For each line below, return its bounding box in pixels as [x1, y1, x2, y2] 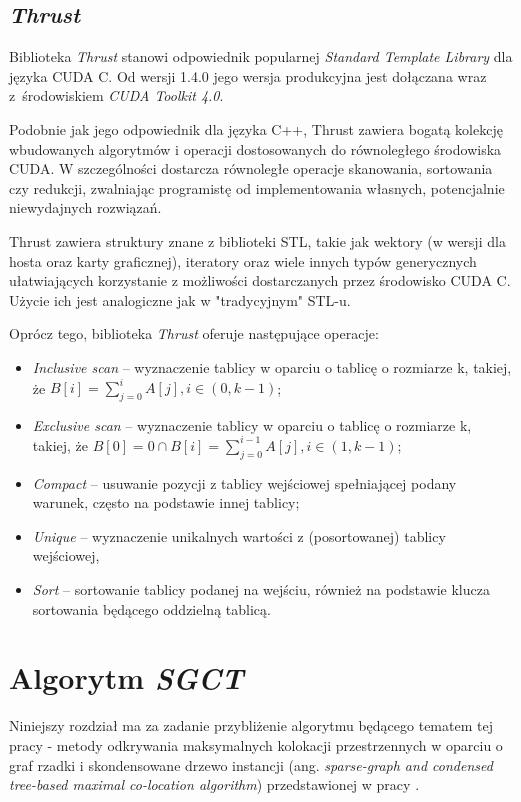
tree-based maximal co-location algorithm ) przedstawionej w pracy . [9, 774, 420, 795]
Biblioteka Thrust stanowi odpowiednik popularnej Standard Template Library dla [9, 46, 513, 67]
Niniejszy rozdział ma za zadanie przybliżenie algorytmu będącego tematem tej [9, 715, 493, 736]
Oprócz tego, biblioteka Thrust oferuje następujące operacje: [9, 323, 379, 344]
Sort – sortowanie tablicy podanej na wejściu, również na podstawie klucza [32, 579, 490, 600]
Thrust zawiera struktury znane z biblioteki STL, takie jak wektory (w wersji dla [9, 230, 506, 251]
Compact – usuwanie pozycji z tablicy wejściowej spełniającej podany [32, 472, 457, 493]
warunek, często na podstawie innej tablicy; [32, 492, 300, 513]
